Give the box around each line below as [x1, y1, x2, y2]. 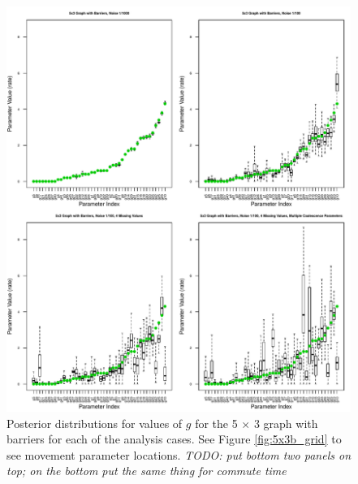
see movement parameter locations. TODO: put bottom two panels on [6, 446, 352, 463]
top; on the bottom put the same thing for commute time [6, 462, 287, 479]
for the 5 [195, 414, 238, 431]
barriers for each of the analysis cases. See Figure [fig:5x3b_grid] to [6, 430, 342, 447]
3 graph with [253, 414, 318, 431]
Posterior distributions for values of [6, 414, 183, 431]
